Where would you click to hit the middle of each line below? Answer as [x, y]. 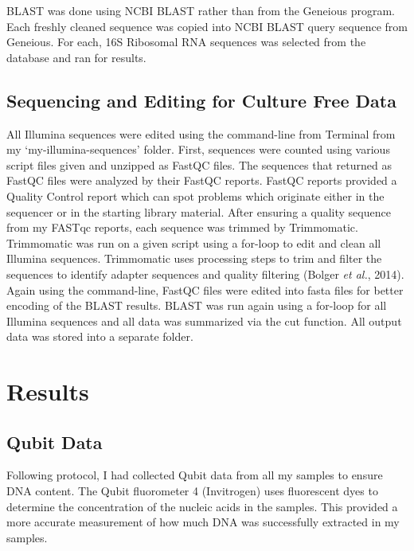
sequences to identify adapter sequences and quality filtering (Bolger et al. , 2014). [205, 274]
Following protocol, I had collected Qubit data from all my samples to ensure [195, 475]
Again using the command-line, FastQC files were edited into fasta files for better [205, 289]
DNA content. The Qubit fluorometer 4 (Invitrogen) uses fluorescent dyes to [192, 491]
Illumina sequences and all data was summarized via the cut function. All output [204, 320]
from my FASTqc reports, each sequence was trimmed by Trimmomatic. [182, 227]
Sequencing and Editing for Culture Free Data [201, 100]
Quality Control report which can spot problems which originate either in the [195, 195]
